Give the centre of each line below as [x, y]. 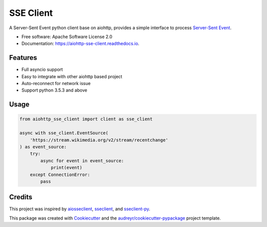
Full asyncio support [42, 70]
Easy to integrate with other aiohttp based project [72, 76]
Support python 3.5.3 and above [54, 90]
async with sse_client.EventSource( [64, 133]
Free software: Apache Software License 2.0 [67, 37]
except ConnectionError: [60, 175]
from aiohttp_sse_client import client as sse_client [86, 119]
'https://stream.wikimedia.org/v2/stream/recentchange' [99, 140]
